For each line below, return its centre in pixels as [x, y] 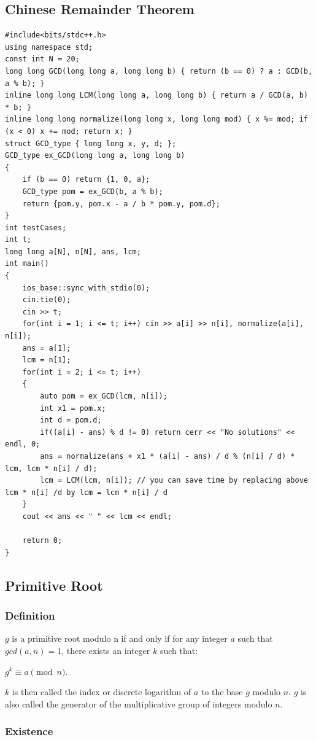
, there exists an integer [106, 650]
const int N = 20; [42, 59]
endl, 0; [23, 444]
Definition [30, 616]
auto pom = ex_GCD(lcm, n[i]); [104, 396]
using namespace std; [49, 47]
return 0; [42, 541]
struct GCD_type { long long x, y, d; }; [91, 143]
